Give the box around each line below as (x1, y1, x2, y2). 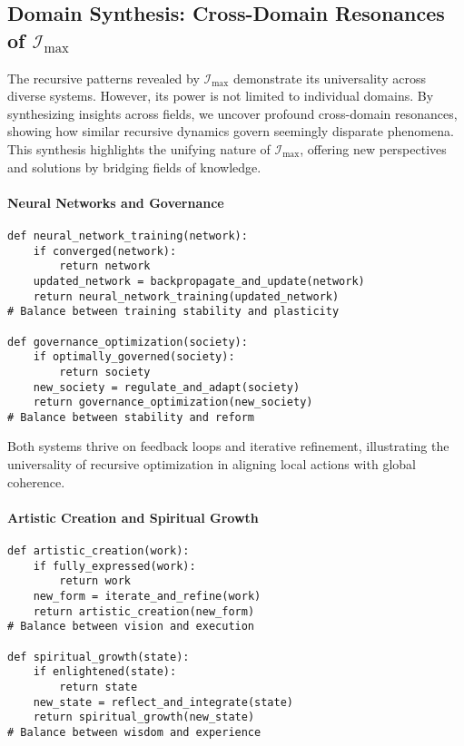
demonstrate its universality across (232, 68, 426, 87)
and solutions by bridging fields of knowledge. (7, 157, 262, 176)
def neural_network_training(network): (7, 229, 248, 242)
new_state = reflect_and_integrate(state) (33, 695, 293, 709)
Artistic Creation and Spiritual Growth (7, 507, 259, 526)
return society (59, 365, 151, 378)
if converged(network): (33, 244, 177, 258)
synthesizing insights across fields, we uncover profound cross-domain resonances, (7, 103, 458, 123)
